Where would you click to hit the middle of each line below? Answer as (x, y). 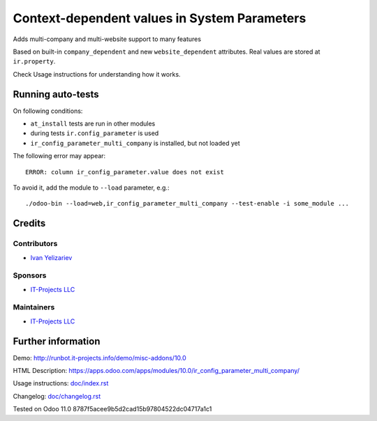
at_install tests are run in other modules (93, 124)
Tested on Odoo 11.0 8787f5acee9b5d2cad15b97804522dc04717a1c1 (112, 409)
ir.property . (34, 61)
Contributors (35, 244)
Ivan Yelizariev (51, 257)
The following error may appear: (59, 156)
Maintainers (34, 307)
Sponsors (30, 275)
